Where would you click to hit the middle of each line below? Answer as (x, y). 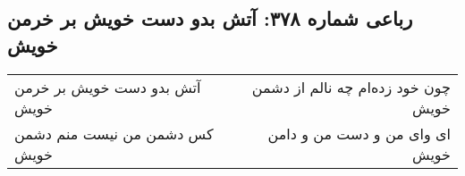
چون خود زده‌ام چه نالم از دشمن (351, 87)
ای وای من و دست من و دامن (359, 133)
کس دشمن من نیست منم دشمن (114, 133)
